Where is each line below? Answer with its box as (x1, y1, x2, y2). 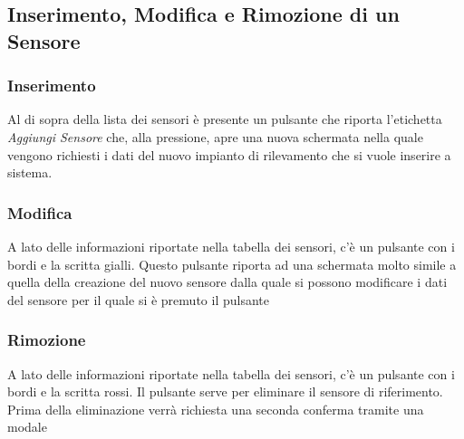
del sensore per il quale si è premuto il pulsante (7, 290, 269, 309)
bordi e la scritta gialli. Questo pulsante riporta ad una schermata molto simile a (7, 254, 457, 273)
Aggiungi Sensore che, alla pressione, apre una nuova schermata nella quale (7, 127, 423, 146)
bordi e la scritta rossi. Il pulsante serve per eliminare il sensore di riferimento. (7, 382, 443, 401)
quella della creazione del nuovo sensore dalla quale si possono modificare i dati (7, 272, 448, 291)
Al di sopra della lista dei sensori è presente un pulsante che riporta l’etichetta (7, 110, 442, 129)
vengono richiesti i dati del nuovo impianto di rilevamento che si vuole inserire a (7, 145, 451, 164)
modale (7, 417, 47, 436)
